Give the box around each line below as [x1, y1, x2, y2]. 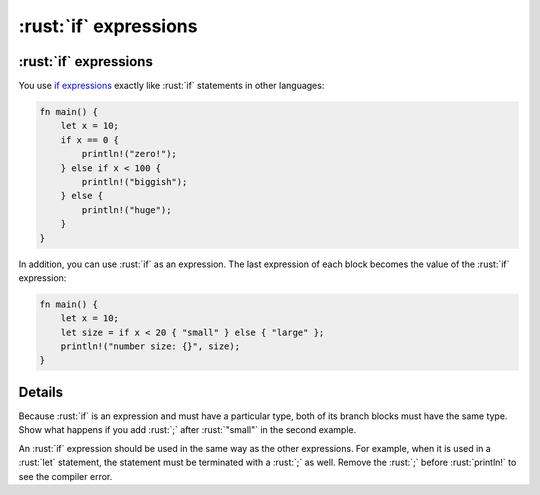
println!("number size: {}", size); [60, 341, 240, 352]
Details [18, 383, 64, 400]
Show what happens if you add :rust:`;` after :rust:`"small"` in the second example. [18, 424, 357, 436]
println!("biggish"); [81, 176, 188, 187]
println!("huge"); [81, 204, 172, 215]
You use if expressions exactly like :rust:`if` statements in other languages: [18, 80, 325, 92]
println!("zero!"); [81, 148, 177, 160]
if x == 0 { [60, 134, 120, 145]
